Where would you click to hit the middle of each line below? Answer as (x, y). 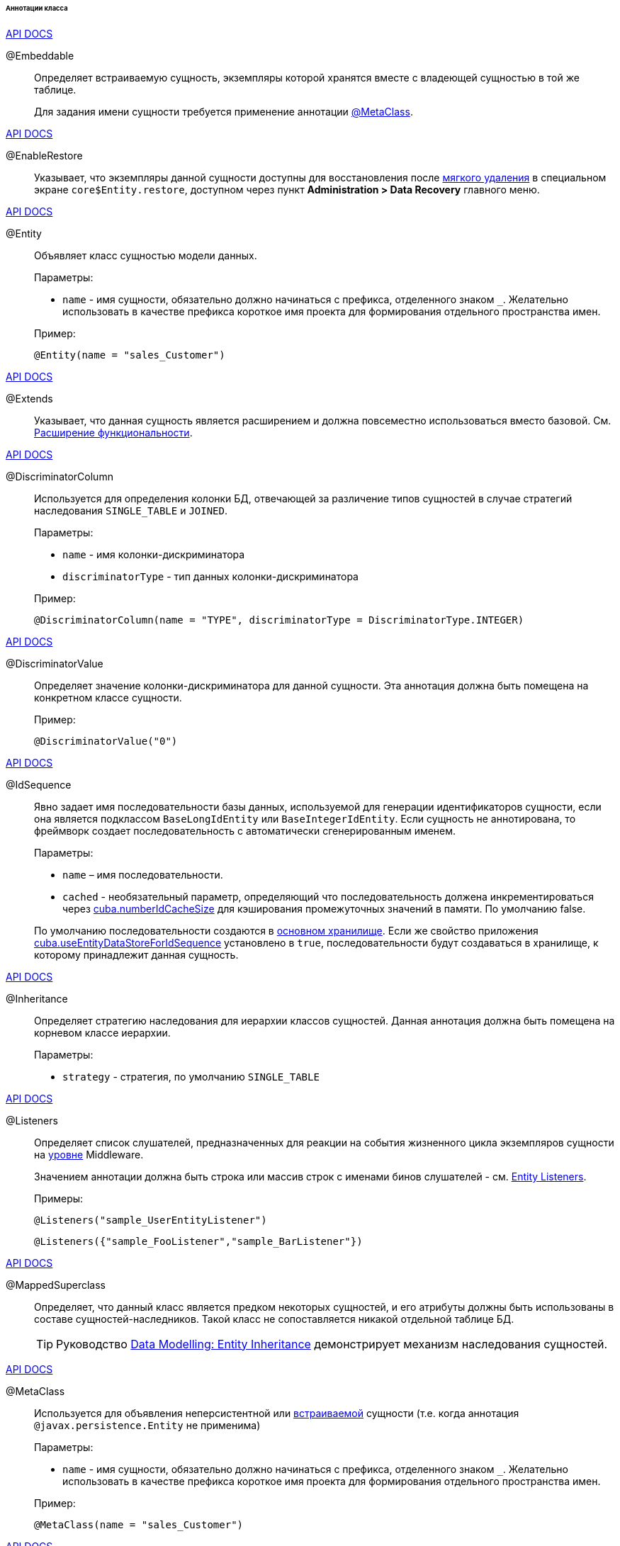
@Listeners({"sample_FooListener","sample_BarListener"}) (198, 1241)
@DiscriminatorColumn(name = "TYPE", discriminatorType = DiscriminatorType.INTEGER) (279, 620)
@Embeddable (40, 55)
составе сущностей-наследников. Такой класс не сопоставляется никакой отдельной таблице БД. (274, 1319)
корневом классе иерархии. (102, 1032)
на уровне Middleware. (89, 1154)
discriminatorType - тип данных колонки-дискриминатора (210, 576)
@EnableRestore (44, 155)
